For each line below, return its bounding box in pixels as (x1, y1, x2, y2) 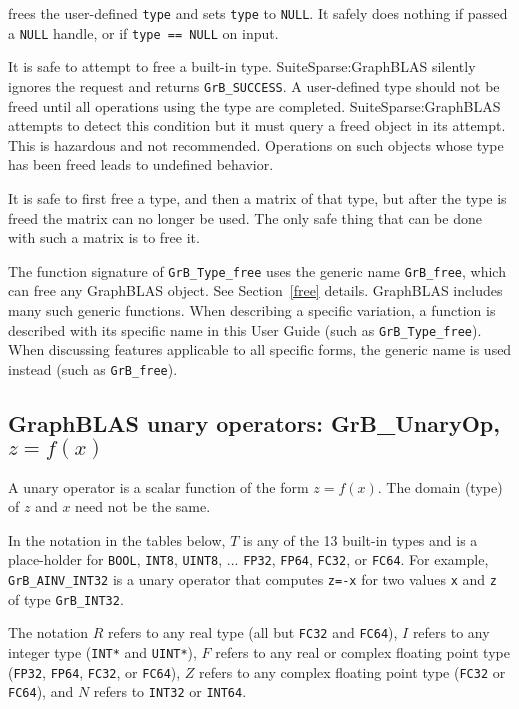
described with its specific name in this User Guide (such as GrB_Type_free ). (8, 319, 482, 340)
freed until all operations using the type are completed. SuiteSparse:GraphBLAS (8, 95, 501, 116)
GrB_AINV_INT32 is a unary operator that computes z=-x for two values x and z (8, 569, 497, 590)
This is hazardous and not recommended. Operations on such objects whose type (8, 134, 504, 155)
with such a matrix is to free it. (8, 227, 200, 248)
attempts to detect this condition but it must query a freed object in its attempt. (8, 115, 506, 136)
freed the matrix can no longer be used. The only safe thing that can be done (8, 207, 482, 228)
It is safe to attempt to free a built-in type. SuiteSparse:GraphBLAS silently (8, 56, 476, 77)
